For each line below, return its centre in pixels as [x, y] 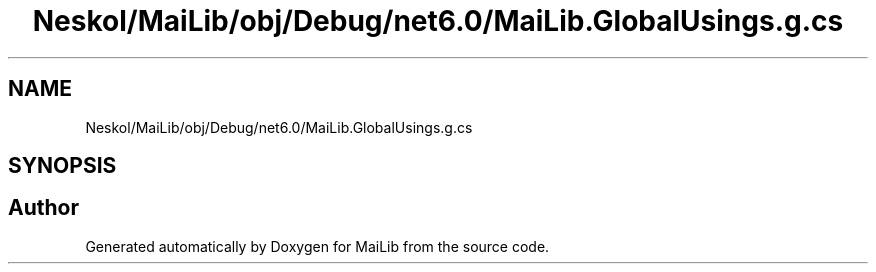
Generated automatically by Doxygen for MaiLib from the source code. [317, 246]
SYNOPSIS [62, 166]
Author [43, 208]
